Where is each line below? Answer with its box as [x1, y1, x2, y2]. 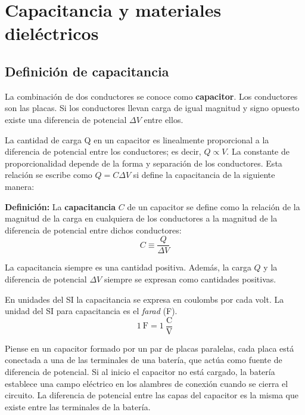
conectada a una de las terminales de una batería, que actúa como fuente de [5, 353, 282, 366]
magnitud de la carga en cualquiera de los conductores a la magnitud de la [5, 212, 278, 225]
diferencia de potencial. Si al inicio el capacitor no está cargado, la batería [5, 365, 275, 377]
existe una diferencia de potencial [5, 113, 127, 125]
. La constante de [226, 145, 290, 158]
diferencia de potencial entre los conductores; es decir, [5, 145, 201, 158]
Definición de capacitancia [5, 62, 169, 80]
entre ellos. [144, 113, 183, 125]
